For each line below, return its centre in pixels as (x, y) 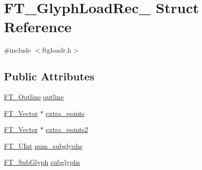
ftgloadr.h (57, 50)
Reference (38, 27)
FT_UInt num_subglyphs (43, 145)
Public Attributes (49, 76)
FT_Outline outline (34, 97)
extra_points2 (67, 129)
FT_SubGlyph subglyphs (42, 162)
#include (18, 50)
